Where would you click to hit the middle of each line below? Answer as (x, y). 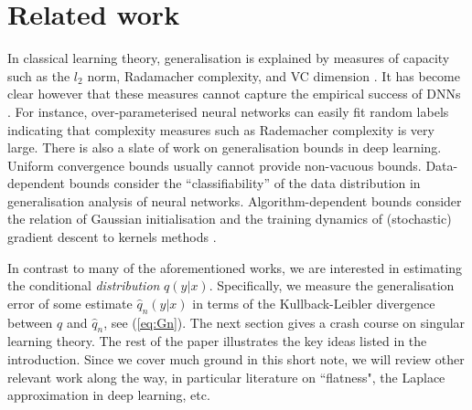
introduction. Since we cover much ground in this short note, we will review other (236, 359)
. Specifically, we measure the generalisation (332, 285)
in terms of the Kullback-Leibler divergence (314, 303)
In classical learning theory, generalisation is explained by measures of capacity (229, 58)
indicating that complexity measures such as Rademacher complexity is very (221, 129)
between (30, 322)
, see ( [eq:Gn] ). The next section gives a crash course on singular (284, 322)
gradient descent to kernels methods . (112, 237)
